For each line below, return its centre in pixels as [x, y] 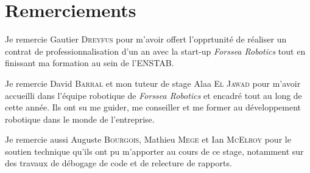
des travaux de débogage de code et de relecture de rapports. [118, 163]
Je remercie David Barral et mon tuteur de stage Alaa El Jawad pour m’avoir [153, 83]
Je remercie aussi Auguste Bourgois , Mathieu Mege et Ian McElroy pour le [148, 139]
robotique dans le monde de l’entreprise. [80, 119]
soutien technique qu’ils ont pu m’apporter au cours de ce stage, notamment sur [154, 151]
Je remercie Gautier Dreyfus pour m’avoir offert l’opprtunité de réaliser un [146, 39]
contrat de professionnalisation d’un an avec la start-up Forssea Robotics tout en [155, 51]
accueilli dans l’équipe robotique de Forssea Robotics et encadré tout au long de [153, 95]
